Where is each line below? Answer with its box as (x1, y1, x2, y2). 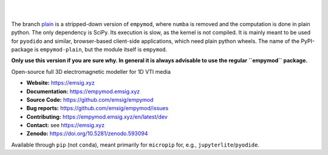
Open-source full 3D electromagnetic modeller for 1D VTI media (11, 68, 171, 75)
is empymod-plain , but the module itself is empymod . (34, 45, 168, 53)
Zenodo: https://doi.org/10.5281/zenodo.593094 (26, 130, 148, 137)
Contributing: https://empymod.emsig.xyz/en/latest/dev (26, 113, 168, 120)
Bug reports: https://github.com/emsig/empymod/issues (26, 105, 169, 112)
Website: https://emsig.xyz (26, 79, 95, 87)
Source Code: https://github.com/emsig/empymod (26, 96, 154, 103)
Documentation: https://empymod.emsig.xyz (26, 88, 140, 95)
